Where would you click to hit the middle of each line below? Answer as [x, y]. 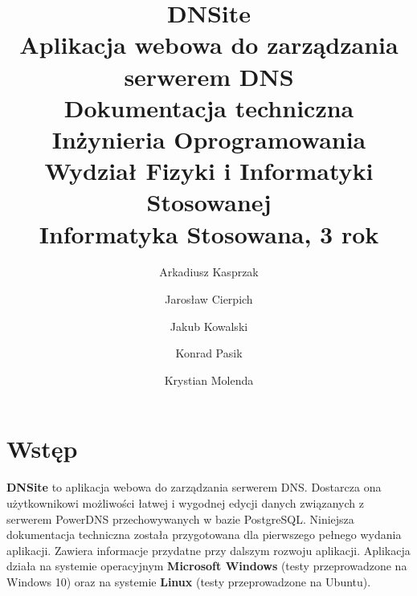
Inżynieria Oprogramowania [209, 139]
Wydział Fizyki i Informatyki [209, 171]
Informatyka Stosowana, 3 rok [209, 233]
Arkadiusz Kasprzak [209, 272]
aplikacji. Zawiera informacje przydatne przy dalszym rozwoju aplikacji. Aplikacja [208, 550]
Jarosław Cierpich [209, 299]
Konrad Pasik [209, 353]
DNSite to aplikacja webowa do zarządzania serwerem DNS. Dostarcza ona [194, 487]
